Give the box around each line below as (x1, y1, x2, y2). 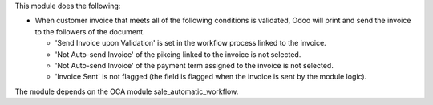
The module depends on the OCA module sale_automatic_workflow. (14, 87, 239, 96)
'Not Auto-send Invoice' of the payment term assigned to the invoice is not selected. (55, 60, 334, 70)
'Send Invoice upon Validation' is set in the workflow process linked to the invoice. (55, 38, 326, 48)
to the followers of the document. (34, 26, 145, 36)
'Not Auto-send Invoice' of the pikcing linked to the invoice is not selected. (55, 49, 301, 59)
